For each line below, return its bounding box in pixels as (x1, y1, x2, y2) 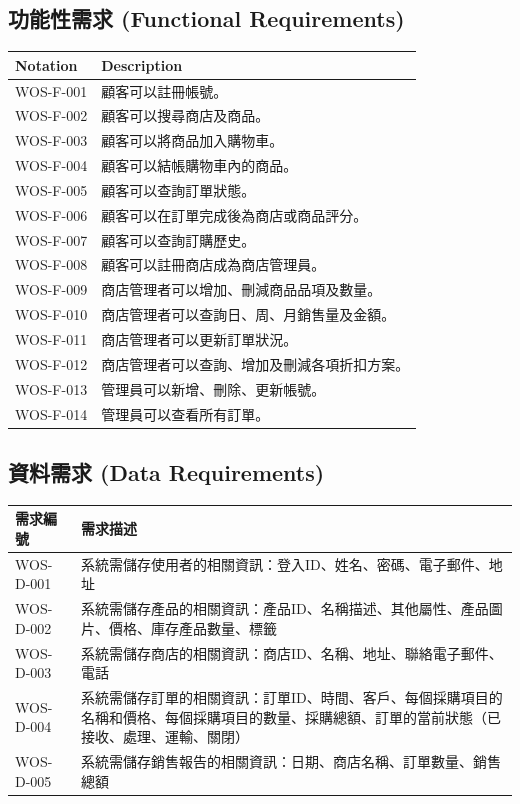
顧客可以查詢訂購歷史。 (101, 229, 256, 250)
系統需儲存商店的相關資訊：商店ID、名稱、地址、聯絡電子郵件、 (80, 642, 503, 663)
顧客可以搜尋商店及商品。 (101, 105, 270, 126)
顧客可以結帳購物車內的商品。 (101, 155, 298, 176)
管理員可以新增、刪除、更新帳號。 (101, 378, 326, 399)
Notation (15, 54, 78, 75)
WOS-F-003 (15, 130, 88, 151)
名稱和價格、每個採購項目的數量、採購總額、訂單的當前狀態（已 (80, 706, 501, 727)
